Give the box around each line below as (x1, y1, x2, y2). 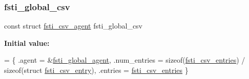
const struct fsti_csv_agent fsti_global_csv (4, 20, 143, 31)
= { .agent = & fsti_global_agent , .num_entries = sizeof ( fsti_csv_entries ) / (4, 55, 245, 65)
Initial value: (4, 37, 50, 48)
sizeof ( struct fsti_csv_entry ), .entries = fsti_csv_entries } (4, 65, 189, 75)
